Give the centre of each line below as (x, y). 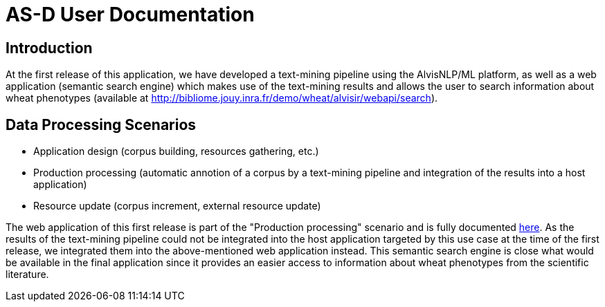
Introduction (49, 48)
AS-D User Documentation (130, 15)
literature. (27, 275)
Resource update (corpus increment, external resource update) (177, 206)
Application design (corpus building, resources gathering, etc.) (176, 151)
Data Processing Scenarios (101, 124)
